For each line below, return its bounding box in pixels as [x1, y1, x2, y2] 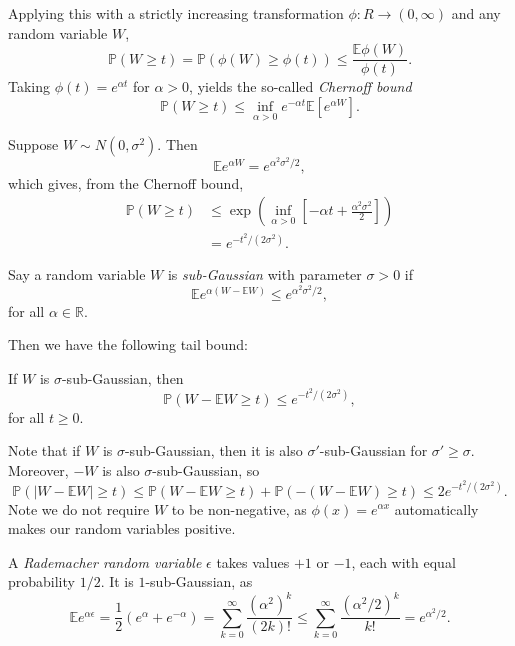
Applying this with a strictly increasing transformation [8, 3, 344, 23]
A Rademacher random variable [8, 551, 202, 572]
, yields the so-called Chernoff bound [189, 76, 412, 97]
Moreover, [8, 459, 69, 480]
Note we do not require [8, 498, 150, 519]
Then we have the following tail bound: [8, 334, 248, 355]
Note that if [8, 440, 81, 461]
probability [8, 571, 75, 592]
